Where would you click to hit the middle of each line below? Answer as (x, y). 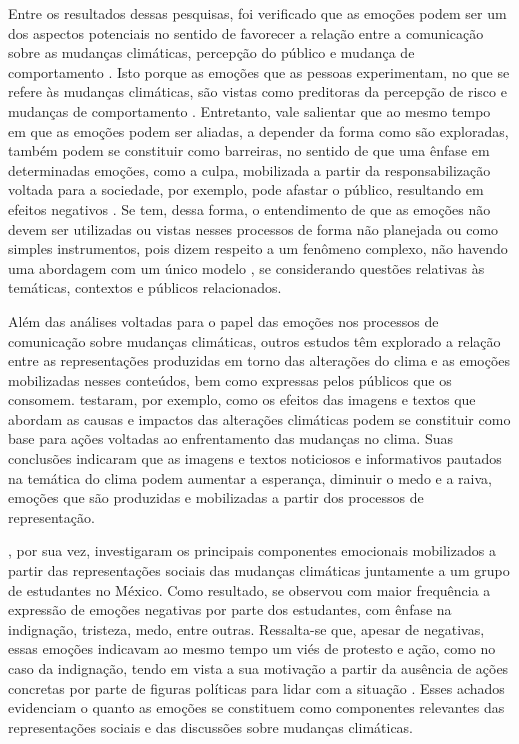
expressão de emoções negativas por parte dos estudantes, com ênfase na (230, 609)
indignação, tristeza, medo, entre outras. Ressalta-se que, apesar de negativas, (246, 628)
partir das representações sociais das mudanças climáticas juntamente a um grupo (259, 570)
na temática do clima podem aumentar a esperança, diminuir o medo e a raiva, (250, 477)
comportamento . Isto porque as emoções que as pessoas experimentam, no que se (259, 71)
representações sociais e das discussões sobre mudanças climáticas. (211, 726)
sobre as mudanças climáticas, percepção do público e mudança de (211, 52)
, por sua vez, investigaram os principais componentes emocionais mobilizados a (252, 550)
